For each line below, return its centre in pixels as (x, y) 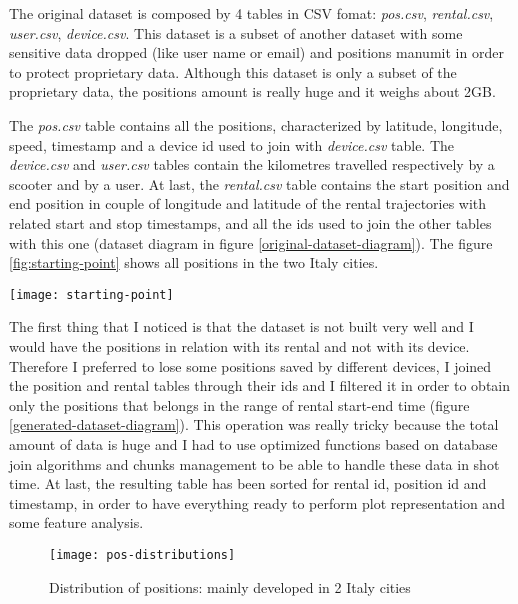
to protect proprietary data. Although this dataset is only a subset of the (233, 71)
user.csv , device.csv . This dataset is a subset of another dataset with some (236, 32)
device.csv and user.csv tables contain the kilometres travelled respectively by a (252, 164)
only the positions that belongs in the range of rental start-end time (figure (239, 404)
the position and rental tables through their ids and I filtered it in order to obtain (260, 385)
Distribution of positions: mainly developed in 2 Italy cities (230, 586)
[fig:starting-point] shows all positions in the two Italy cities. (194, 262)
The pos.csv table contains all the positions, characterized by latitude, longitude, (256, 124)
